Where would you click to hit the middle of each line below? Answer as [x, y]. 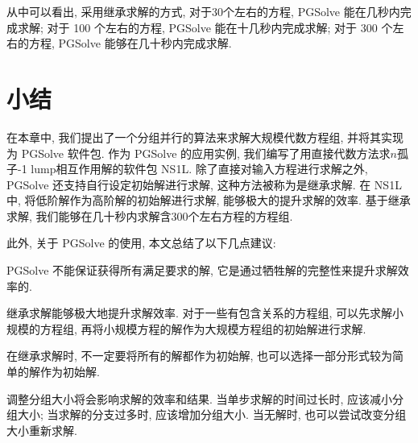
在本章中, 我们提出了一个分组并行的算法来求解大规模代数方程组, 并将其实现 [205, 137]
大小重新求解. [42, 430]
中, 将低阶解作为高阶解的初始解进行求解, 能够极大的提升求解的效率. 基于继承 [209, 200]
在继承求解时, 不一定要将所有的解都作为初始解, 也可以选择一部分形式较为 [200, 356]
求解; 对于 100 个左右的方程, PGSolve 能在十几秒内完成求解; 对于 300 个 [205, 27]
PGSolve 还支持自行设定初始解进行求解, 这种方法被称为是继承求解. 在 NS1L [204, 184]
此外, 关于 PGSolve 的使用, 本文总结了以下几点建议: [141, 243]
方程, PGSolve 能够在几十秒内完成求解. [130, 43]
